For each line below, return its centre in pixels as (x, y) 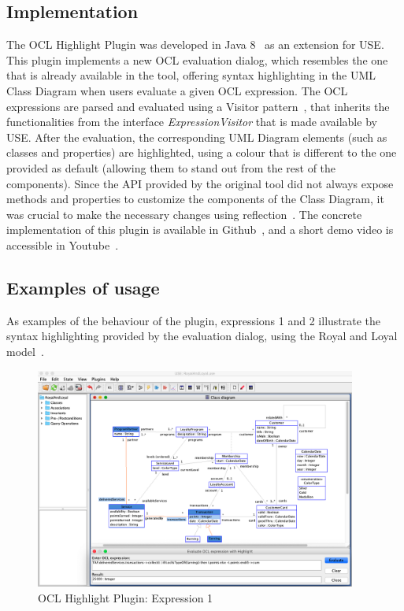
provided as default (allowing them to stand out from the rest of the (171, 167)
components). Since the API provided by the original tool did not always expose (200, 183)
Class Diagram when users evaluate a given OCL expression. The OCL (177, 90)
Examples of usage (83, 287)
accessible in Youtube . (63, 244)
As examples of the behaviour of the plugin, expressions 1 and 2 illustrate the (194, 320)
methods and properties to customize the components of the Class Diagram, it (195, 199)
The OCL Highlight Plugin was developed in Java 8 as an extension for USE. (195, 44)
